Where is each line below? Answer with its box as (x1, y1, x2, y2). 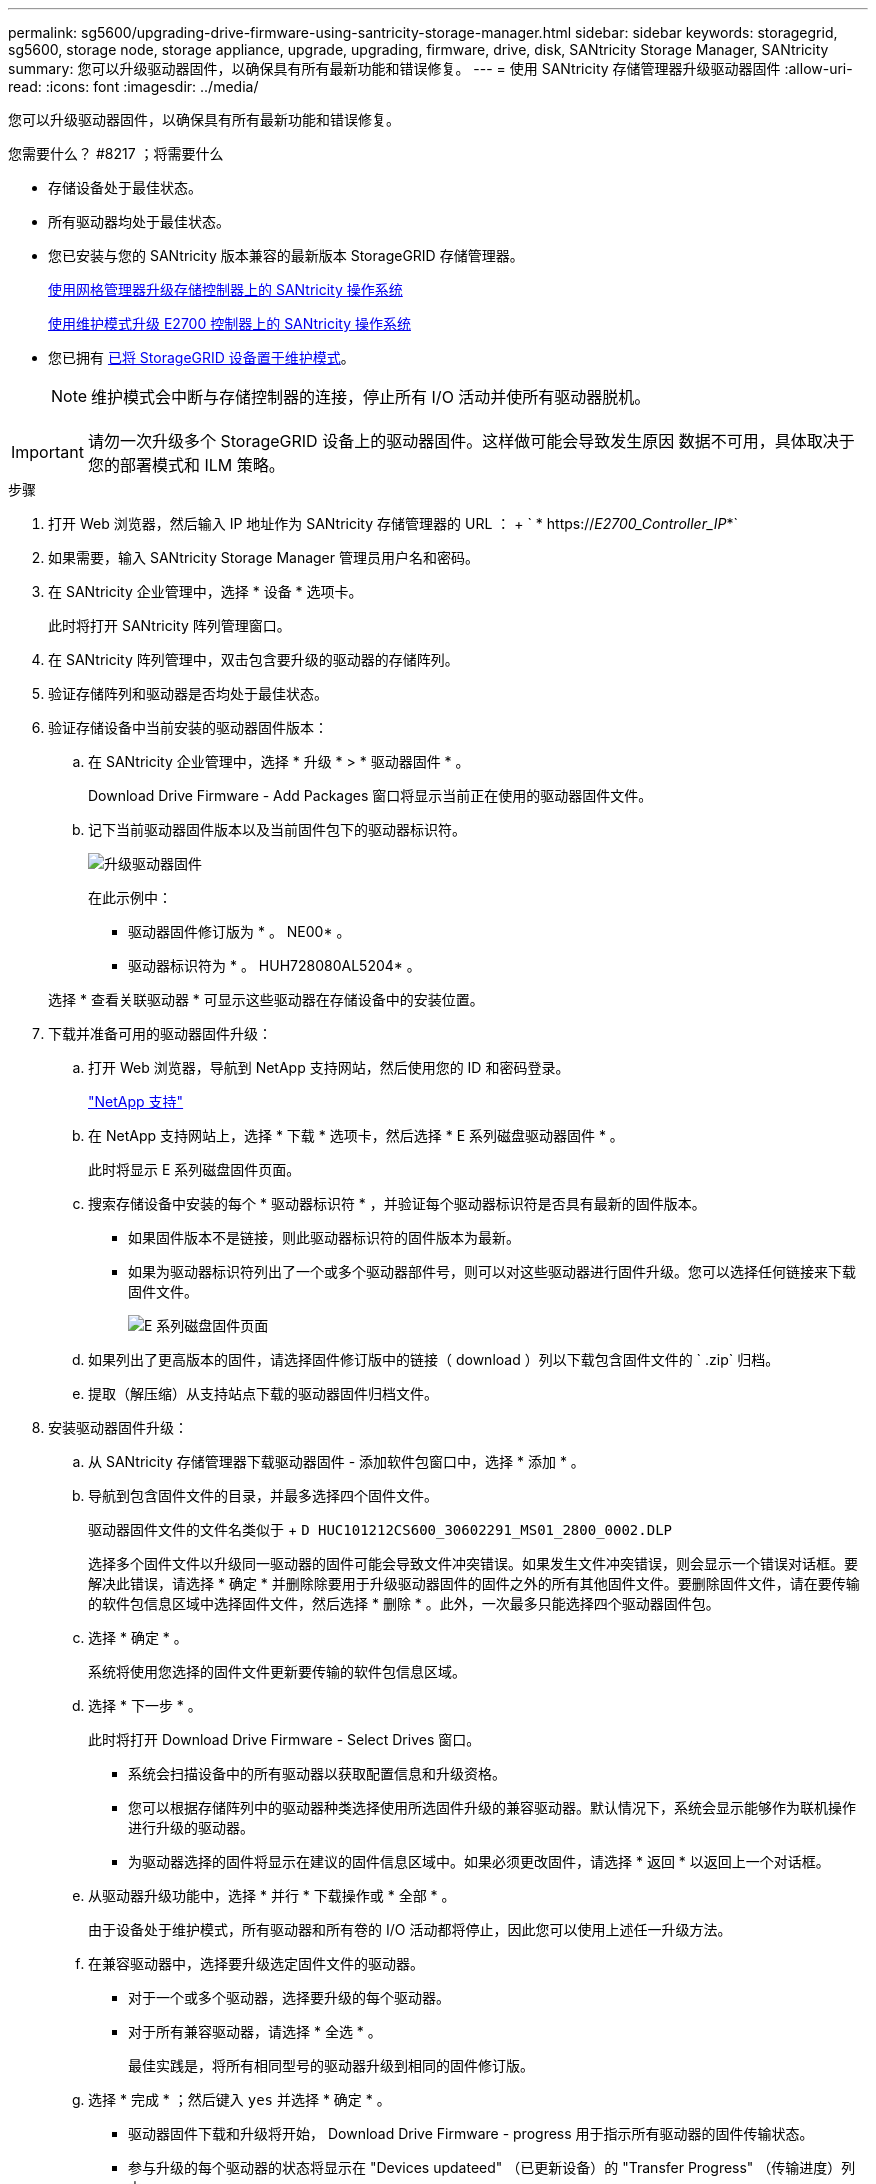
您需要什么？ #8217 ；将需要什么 (8, 145, 224, 162)
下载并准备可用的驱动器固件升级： (48, 1025, 272, 1042)
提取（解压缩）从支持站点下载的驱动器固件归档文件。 (88, 1385, 438, 1402)
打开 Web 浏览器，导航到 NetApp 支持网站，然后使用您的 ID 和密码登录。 (88, 1059, 570, 1076)
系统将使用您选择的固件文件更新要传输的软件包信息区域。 (88, 1663, 466, 1680)
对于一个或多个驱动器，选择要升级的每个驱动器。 (128, 1989, 450, 2006)
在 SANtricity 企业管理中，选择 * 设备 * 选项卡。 (48, 583, 363, 600)
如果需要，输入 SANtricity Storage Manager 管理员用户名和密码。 (48, 549, 479, 566)
